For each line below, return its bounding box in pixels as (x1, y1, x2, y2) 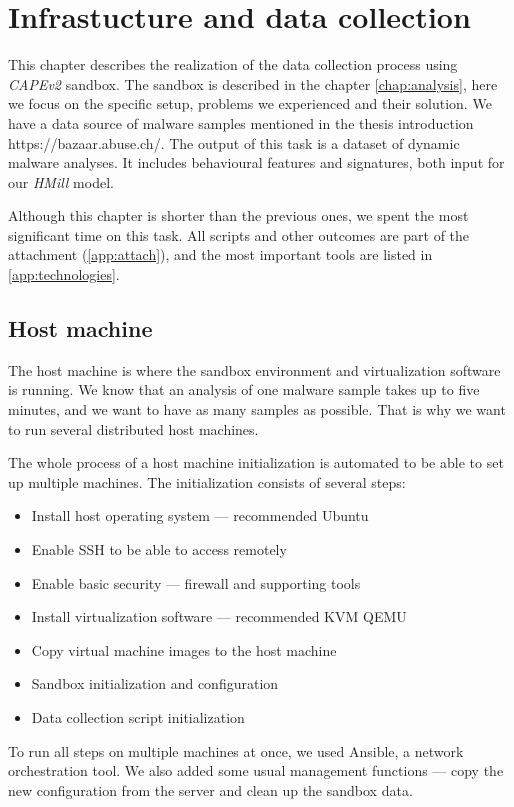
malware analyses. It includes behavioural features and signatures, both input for (8, 152, 505, 173)
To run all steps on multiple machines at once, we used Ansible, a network (8, 740, 464, 761)
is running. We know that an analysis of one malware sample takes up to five (8, 379, 480, 400)
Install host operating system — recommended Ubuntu (31, 505, 369, 526)
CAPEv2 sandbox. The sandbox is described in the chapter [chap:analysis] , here (8, 73, 498, 94)
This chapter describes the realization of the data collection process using (8, 54, 458, 75)
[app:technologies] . (8, 264, 120, 285)
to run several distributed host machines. (8, 418, 259, 439)
